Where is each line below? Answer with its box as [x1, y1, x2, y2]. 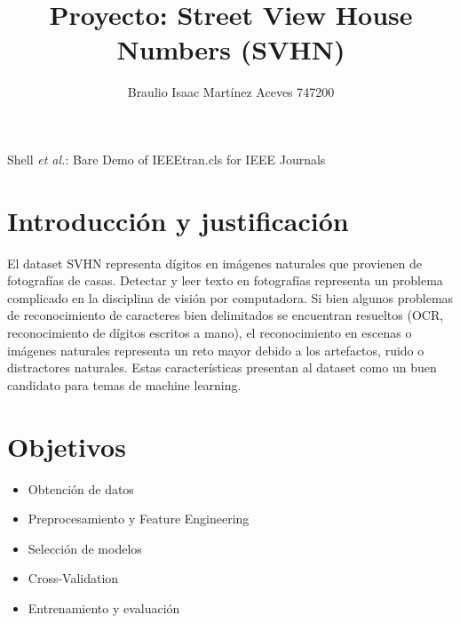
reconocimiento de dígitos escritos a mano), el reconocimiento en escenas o [7, 323, 412, 341]
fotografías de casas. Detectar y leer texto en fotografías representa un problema [7, 271, 443, 290]
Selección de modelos [28, 539, 142, 557]
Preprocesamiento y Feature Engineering [28, 509, 250, 528]
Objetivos [7, 427, 126, 464]
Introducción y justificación [7, 202, 349, 238]
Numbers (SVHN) [116, 31, 345, 68]
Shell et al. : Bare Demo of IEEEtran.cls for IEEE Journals [7, 149, 326, 168]
